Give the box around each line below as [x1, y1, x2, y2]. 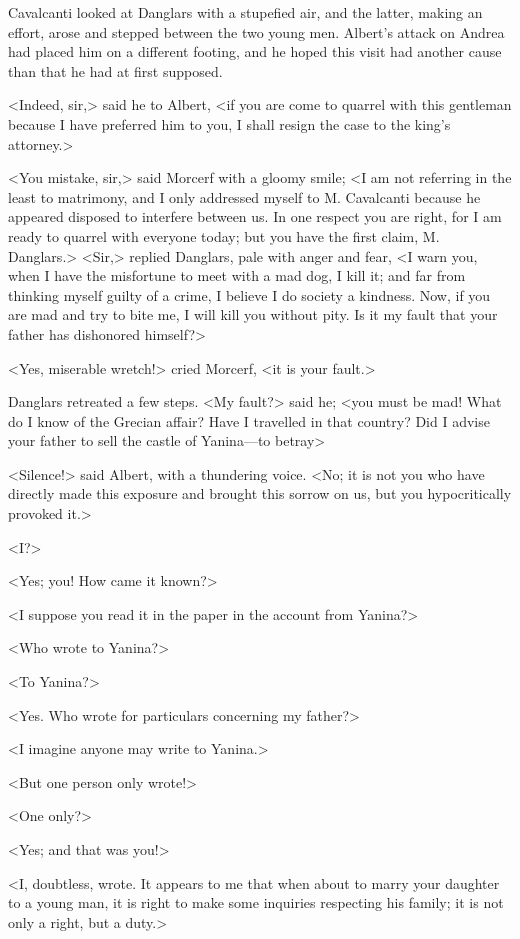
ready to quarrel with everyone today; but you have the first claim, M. [8, 225, 440, 246]
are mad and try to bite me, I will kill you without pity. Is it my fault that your [8, 304, 498, 325]
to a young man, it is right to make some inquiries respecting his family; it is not [8, 892, 504, 913]
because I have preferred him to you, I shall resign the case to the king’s [8, 113, 451, 134]
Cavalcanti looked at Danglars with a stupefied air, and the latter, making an [8, 2, 483, 22]
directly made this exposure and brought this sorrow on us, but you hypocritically [8, 483, 512, 504]
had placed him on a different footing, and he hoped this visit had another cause [8, 41, 502, 62]
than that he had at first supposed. [8, 60, 223, 81]
